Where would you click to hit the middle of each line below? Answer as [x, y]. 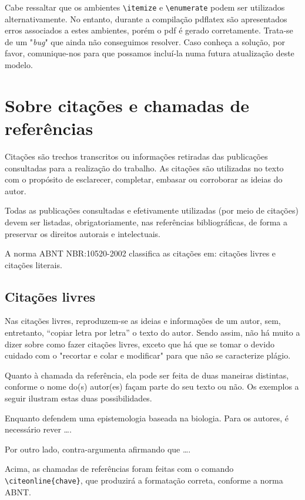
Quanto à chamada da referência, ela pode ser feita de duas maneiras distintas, [147, 375]
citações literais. [33, 264]
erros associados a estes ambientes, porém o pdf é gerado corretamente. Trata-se [149, 30]
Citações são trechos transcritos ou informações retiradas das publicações [136, 156]
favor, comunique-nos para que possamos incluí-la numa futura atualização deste [150, 53]
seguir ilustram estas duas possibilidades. [78, 398]
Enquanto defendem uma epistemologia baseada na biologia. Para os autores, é [147, 418]
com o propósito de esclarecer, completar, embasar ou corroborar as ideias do [144, 179]
